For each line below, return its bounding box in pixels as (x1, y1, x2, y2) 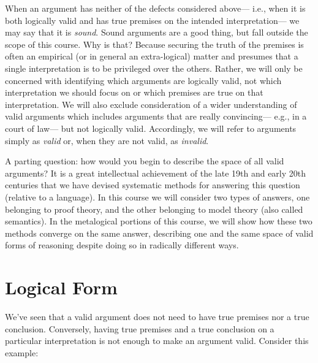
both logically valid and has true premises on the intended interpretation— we (5, 13, 300, 26)
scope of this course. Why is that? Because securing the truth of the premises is (5, 37, 304, 50)
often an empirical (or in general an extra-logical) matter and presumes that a (5, 50, 298, 63)
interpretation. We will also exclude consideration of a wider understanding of (5, 97, 297, 110)
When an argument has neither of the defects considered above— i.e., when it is (5, 2, 306, 14)
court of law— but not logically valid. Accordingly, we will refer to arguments (5, 121, 297, 134)
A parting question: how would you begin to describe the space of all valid (5, 155, 284, 167)
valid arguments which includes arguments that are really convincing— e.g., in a (5, 110, 307, 123)
